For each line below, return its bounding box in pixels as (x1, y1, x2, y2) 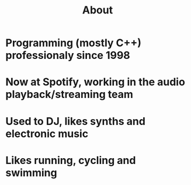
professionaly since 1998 (5, 49, 131, 62)
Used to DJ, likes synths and (5, 114, 145, 128)
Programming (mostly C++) (5, 36, 141, 50)
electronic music (5, 127, 89, 140)
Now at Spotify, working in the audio (5, 75, 185, 89)
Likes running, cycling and (5, 153, 136, 167)
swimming (5, 166, 57, 179)
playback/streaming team (5, 88, 134, 101)
